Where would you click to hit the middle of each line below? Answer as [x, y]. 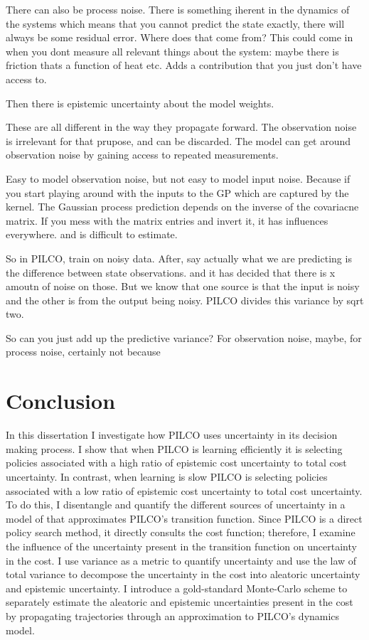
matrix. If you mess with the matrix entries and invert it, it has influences [167, 220]
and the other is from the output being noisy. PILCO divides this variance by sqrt [185, 300]
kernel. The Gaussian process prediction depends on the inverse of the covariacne [182, 207]
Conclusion [61, 401]
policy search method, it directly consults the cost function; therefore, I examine [181, 532]
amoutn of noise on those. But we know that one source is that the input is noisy [183, 286]
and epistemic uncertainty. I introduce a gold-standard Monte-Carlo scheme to [177, 588]
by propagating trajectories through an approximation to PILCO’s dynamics [173, 615]
